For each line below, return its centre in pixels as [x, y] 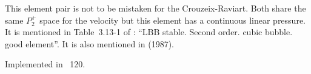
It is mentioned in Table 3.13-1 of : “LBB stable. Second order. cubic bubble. [149, 32]
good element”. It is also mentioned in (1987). [89, 43]
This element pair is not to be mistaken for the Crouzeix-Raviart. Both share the [155, 8]
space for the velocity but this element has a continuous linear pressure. [173, 20]
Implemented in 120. [45, 64]
